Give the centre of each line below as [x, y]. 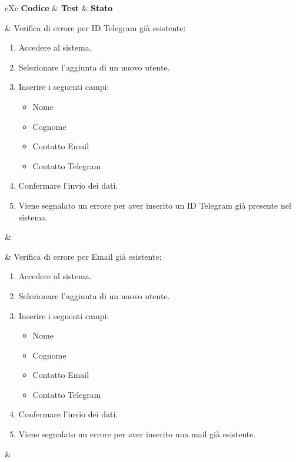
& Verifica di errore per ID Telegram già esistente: [95, 27]
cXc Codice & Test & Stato [59, 8]
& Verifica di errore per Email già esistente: [83, 256]
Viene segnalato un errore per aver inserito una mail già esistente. [137, 434]
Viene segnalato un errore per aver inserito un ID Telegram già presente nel [155, 205]
